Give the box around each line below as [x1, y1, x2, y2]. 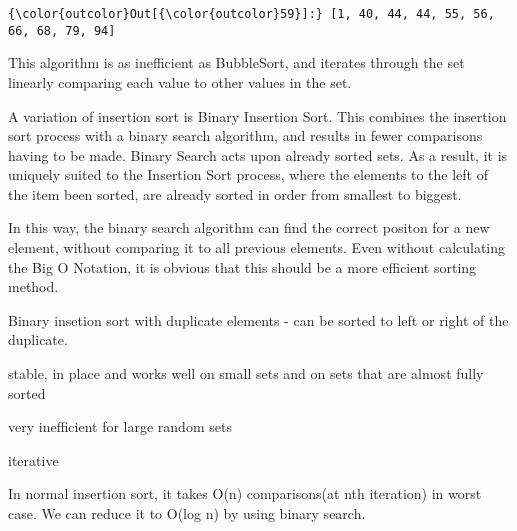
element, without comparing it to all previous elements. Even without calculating [8, 237, 506, 258]
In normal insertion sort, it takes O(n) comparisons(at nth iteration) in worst [8, 483, 482, 504]
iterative [8, 449, 59, 470]
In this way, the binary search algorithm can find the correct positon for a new [8, 217, 490, 238]
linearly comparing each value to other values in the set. [8, 71, 352, 92]
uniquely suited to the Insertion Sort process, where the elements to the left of [8, 164, 489, 185]
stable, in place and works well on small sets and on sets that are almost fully [8, 363, 484, 384]
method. [8, 276, 59, 297]
